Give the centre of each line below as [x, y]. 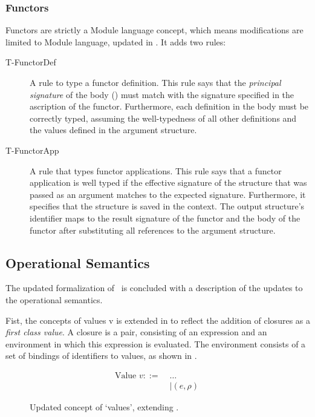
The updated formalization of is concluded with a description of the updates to [154, 288]
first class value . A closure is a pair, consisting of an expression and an [136, 332]
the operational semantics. [54, 299]
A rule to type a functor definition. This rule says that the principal [155, 82]
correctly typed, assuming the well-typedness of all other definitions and [163, 118]
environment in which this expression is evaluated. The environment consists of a [156, 343]
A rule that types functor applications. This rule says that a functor [156, 170]
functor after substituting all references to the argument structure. [153, 230]
